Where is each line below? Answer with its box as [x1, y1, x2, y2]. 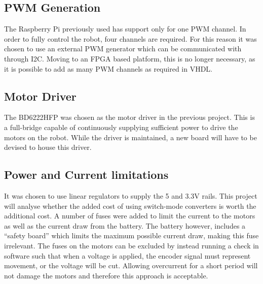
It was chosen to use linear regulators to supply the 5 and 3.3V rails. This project [4, 190, 257, 201]
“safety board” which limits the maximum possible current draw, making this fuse [4, 230, 259, 241]
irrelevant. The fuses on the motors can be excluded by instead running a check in [4, 240, 259, 250]
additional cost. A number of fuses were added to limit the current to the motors [4, 210, 255, 221]
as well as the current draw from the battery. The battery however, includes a [4, 220, 246, 231]
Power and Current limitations [4, 167, 169, 182]
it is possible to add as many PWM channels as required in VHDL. [4, 63, 213, 74]
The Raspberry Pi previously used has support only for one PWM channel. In [4, 23, 246, 34]
